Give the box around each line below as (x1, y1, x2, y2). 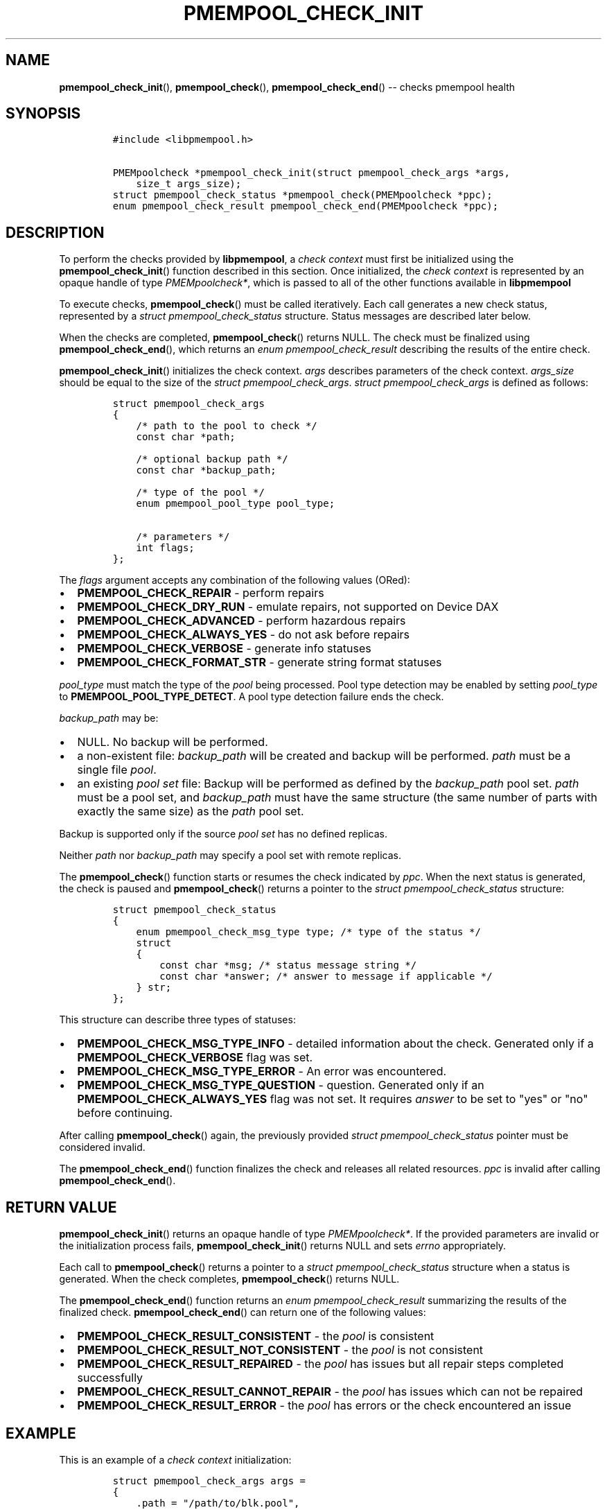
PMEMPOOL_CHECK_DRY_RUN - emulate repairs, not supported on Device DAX (77, 600, 499, 614)
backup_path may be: (59, 712, 159, 724)
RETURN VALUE (6, 1198, 117, 1216)
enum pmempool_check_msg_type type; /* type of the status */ (136, 926, 481, 938)
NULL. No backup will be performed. (77, 735, 268, 749)
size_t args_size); (136, 178, 242, 190)
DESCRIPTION (6, 223, 105, 241)
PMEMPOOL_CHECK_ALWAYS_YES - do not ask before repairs (77, 627, 410, 642)
